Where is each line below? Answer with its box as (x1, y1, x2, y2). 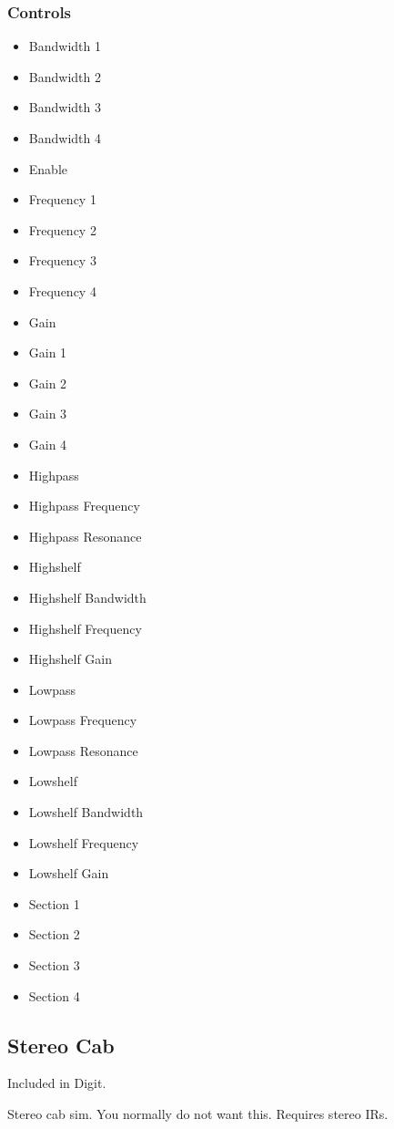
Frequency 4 (28, 281, 96, 300)
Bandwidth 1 (28, 36, 101, 56)
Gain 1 (28, 343, 67, 362)
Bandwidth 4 (28, 129, 101, 147)
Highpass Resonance (28, 526, 142, 545)
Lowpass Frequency (28, 710, 137, 730)
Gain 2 (28, 373, 67, 392)
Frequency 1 (28, 190, 96, 209)
